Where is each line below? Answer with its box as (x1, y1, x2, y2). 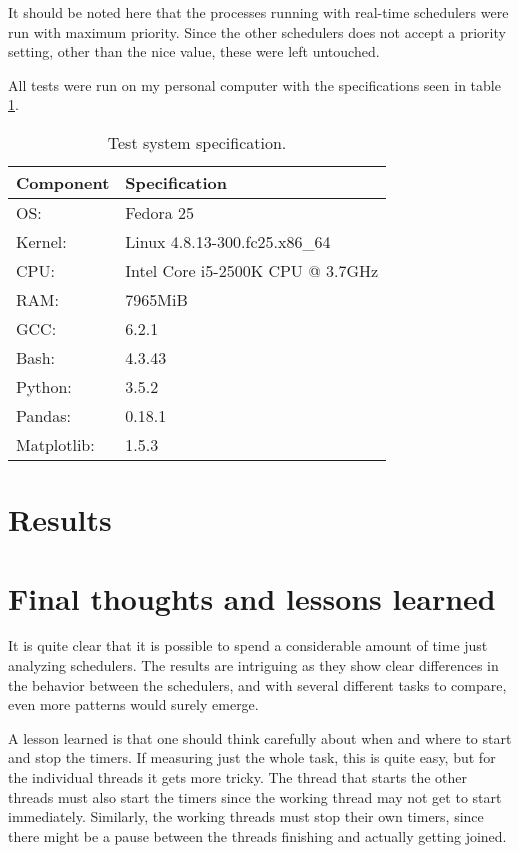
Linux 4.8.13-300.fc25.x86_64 (125, 229, 331, 253)
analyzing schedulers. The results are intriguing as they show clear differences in (8, 655, 499, 676)
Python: (16, 374, 72, 398)
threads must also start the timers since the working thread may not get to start (8, 786, 502, 807)
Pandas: (16, 403, 71, 427)
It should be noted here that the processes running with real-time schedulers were (8, 2, 509, 22)
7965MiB (125, 287, 188, 311)
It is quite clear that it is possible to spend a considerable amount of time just (8, 635, 488, 656)
